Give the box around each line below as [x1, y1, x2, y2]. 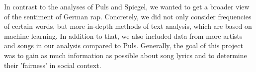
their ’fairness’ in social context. [4, 60, 101, 70]
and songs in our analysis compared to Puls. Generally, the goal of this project [4, 40, 243, 51]
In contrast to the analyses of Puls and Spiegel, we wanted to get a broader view [4, 1, 250, 11]
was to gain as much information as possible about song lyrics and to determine [4, 50, 247, 60]
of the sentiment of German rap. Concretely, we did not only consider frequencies [4, 11, 252, 21]
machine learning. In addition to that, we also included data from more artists [4, 30, 243, 41]
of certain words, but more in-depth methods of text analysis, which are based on [4, 21, 252, 31]
